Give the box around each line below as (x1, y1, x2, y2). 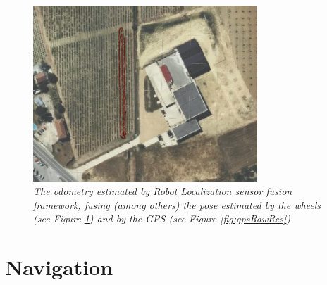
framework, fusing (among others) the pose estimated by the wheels (33, 197, 321, 212)
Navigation (5, 253, 113, 281)
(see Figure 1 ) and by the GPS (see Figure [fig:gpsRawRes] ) (33, 211, 291, 226)
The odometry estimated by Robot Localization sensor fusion (33, 184, 292, 198)
